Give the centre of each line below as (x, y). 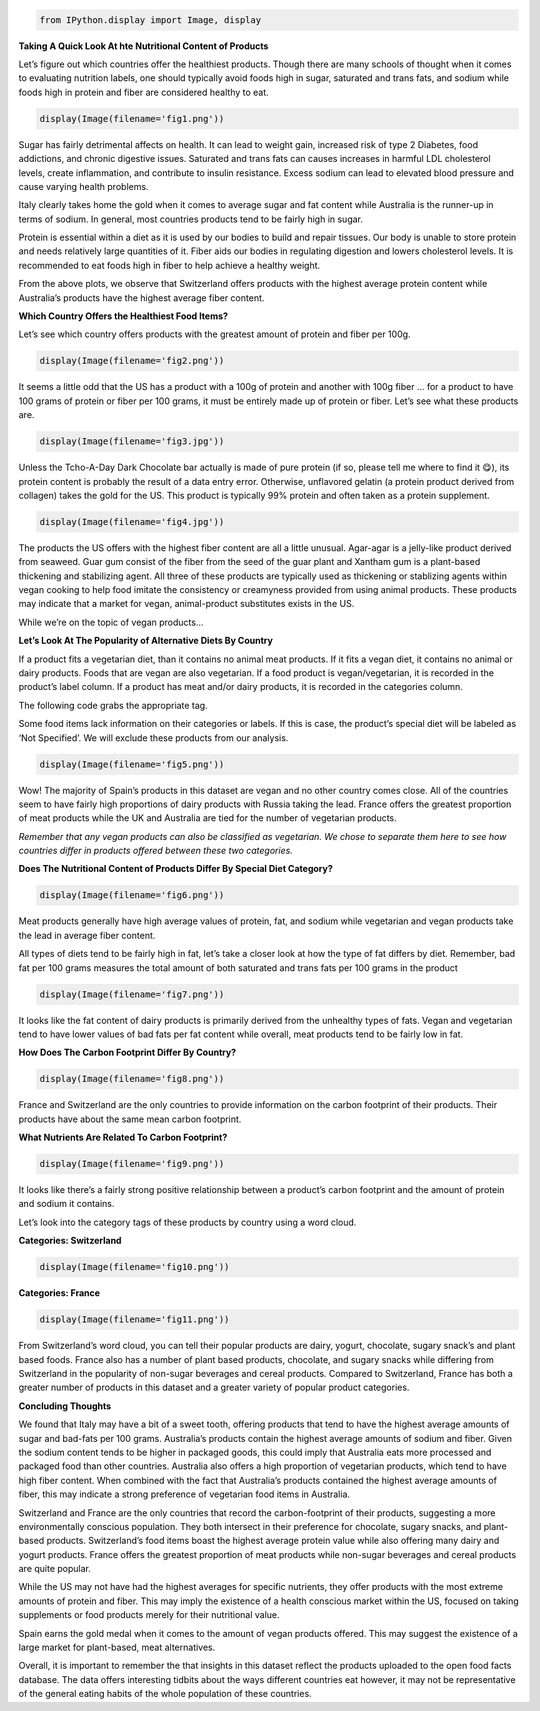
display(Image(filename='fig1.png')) (132, 118)
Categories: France (59, 1293)
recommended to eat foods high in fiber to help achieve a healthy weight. (169, 265)
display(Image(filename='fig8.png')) (132, 1079)
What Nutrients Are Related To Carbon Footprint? (123, 1137)
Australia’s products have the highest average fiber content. (141, 297)
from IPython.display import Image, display (150, 19)
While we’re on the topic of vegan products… (111, 622)
